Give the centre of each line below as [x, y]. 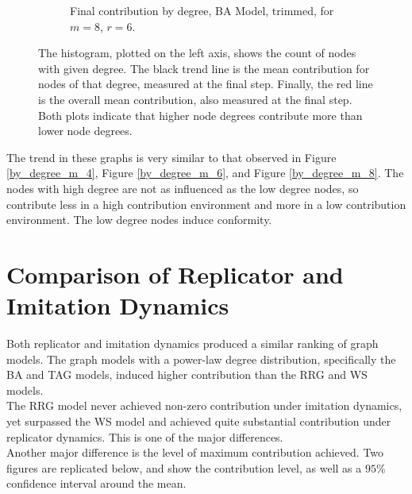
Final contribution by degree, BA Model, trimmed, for [202, 10]
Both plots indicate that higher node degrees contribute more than [200, 115]
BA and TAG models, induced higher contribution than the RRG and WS [187, 374]
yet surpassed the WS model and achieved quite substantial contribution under [199, 421]
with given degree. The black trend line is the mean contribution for [204, 68]
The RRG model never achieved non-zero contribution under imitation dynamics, [204, 405]
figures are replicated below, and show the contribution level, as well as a [184, 467]
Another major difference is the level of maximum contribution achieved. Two [195, 452]
